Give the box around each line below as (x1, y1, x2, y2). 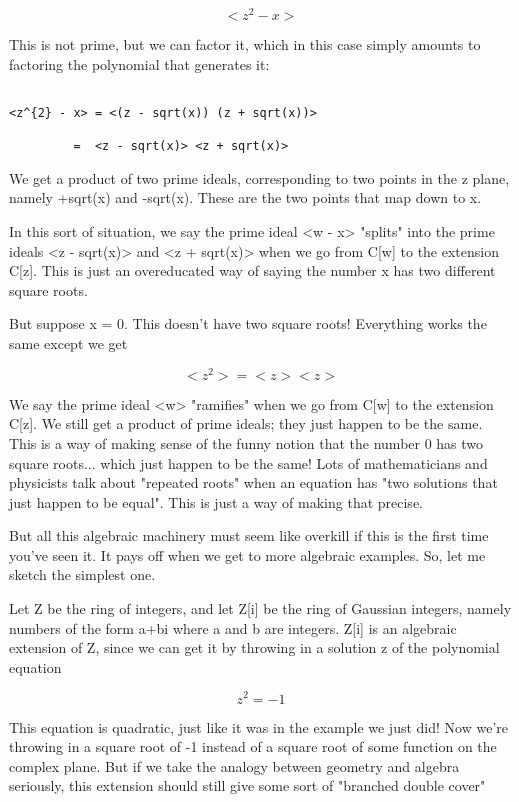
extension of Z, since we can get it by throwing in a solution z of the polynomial (9, 637, 500, 658)
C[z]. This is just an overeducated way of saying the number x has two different (9, 260, 496, 281)
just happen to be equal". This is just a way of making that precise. (9, 491, 423, 512)
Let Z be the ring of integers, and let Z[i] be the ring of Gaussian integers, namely (9, 598, 512, 619)
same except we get (9, 333, 128, 354)
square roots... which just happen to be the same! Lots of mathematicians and (9, 452, 488, 473)
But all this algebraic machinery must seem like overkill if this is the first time (9, 525, 489, 546)
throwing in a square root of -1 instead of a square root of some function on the (9, 736, 497, 757)
